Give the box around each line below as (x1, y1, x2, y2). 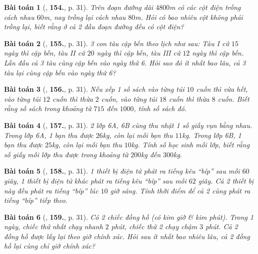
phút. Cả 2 (205, 221, 238, 232)
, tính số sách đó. (133, 103, 187, 114)
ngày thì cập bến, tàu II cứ (4, 48, 85, 58)
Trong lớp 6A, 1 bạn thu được (4, 129, 94, 140)
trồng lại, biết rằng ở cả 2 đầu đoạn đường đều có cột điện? (4, 21, 184, 32)
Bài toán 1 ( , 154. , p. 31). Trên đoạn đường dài (4, 2, 153, 12)
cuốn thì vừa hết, (196, 84, 248, 94)
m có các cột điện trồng (169, 2, 241, 12)
